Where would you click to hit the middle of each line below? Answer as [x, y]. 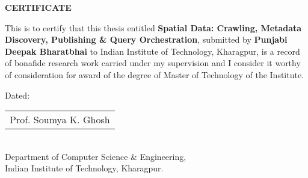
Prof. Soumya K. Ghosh [60, 120]
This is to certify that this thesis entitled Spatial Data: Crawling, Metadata [153, 27]
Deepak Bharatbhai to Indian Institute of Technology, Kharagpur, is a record [152, 51]
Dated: [17, 95]
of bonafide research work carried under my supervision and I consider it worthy [153, 63]
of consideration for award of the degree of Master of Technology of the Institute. [155, 74]
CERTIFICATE [38, 7]
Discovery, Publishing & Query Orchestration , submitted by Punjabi [146, 39]
